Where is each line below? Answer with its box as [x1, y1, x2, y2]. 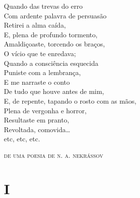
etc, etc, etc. [4, 134, 40, 144]
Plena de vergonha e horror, [4, 105, 87, 115]
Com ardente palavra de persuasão [4, 10, 107, 20]
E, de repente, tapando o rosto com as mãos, [4, 95, 137, 106]
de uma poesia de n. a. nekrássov [4, 150, 103, 160]
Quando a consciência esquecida [4, 58, 98, 68]
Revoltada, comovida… [4, 124, 71, 134]
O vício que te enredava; [4, 48, 76, 58]
